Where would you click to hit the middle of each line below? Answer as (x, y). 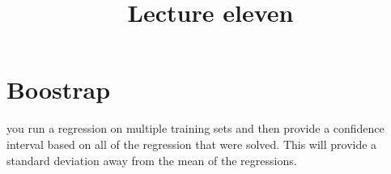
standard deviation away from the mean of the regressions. (152, 160)
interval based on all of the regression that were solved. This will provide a (192, 144)
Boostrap (59, 89)
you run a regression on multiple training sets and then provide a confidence (195, 128)
